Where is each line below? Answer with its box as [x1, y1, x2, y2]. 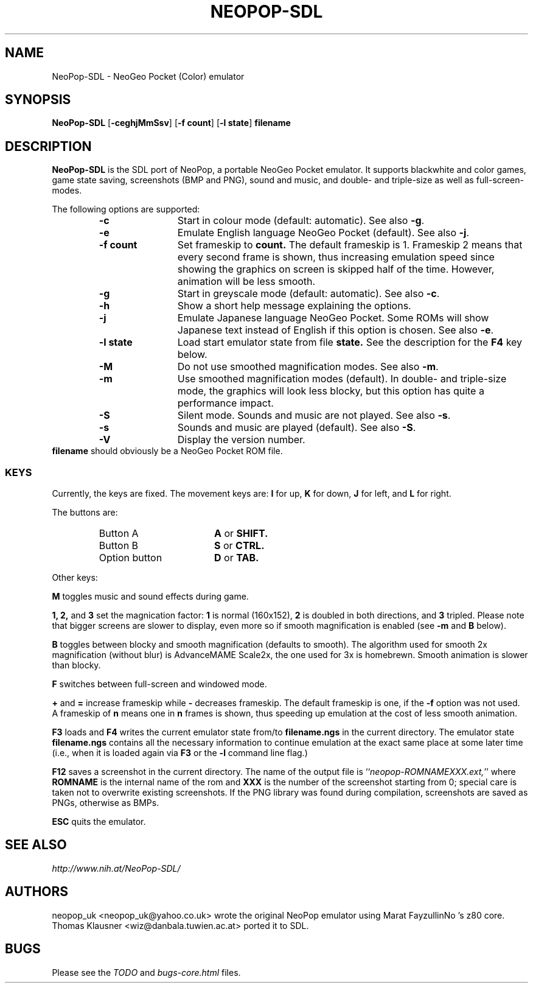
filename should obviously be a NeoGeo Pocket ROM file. [52, 446, 283, 457]
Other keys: [52, 572, 98, 583]
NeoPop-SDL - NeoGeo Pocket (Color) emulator [52, 71, 245, 82]
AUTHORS [5, 884, 69, 900]
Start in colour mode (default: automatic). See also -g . [177, 214, 425, 227]
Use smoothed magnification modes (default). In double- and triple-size [177, 373, 507, 385]
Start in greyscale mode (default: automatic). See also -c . [177, 287, 440, 300]
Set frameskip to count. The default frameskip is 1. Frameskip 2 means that [177, 239, 523, 251]
